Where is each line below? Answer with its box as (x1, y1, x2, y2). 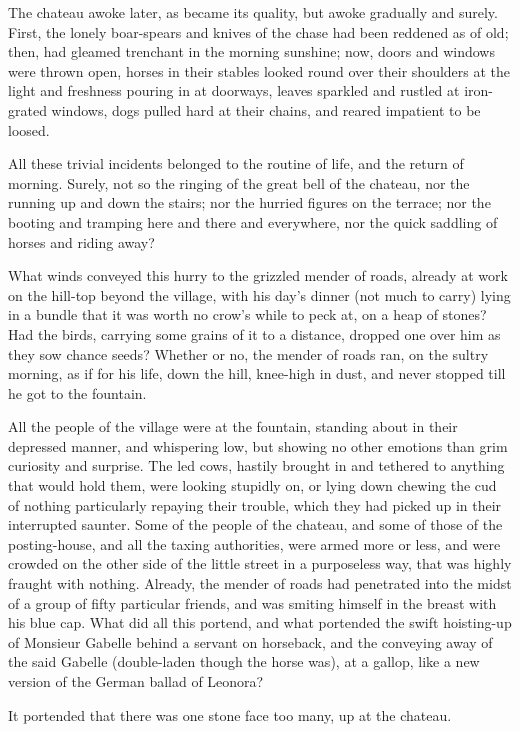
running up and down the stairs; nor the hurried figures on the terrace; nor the (8, 192, 491, 213)
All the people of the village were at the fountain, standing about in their (8, 416, 458, 437)
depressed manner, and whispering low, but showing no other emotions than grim (8, 435, 508, 456)
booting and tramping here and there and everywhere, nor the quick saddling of (8, 211, 498, 232)
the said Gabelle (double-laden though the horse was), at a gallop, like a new (8, 651, 480, 672)
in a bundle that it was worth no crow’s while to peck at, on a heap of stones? (8, 304, 487, 325)
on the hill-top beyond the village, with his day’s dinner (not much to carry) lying (8, 284, 511, 305)
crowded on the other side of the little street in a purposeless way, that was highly (8, 553, 512, 574)
